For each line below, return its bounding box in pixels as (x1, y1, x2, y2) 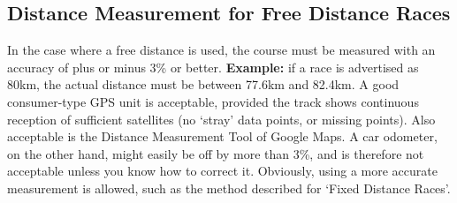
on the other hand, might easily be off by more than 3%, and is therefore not (7, 144, 424, 162)
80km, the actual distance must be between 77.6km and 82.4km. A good (7, 75, 400, 94)
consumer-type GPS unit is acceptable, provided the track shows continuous (7, 92, 419, 110)
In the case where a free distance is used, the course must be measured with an (7, 41, 436, 59)
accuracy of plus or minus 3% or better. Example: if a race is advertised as (7, 57, 419, 76)
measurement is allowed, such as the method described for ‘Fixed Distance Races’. (7, 178, 451, 197)
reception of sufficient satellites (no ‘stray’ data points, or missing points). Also (7, 109, 436, 128)
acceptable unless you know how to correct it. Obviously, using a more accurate (7, 162, 438, 180)
